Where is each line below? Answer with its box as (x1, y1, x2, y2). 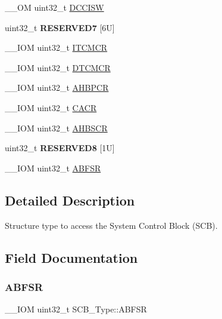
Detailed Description (5, 191, 135, 209)
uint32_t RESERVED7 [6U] (5, 21, 115, 33)
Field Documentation (5, 248, 138, 266)
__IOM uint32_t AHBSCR (5, 121, 108, 134)
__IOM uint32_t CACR (5, 101, 97, 114)
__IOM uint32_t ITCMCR (5, 41, 108, 54)
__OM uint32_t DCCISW (5, 1, 104, 13)
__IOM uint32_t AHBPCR (5, 81, 109, 94)
